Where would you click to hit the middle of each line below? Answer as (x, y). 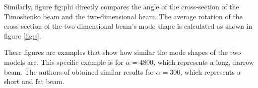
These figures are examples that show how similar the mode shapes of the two (123, 52)
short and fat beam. (34, 81)
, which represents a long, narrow (203, 62)
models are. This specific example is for (64, 62)
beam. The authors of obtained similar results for (79, 71)
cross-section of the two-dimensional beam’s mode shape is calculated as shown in (128, 26)
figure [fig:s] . (23, 35)
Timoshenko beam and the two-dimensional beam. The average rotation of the (123, 16)
